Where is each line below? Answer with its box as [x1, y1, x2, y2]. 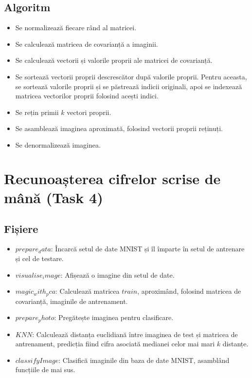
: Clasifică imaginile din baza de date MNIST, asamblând [58, 355, 230, 365]
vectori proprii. [67, 107, 111, 117]
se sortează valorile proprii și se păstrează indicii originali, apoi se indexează [15, 81, 242, 91]
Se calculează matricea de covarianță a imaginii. [15, 38, 158, 49]
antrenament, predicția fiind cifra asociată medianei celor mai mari [15, 339, 215, 349]
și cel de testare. [15, 253, 64, 263]
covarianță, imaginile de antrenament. [15, 296, 128, 306]
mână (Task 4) [4, 187, 103, 207]
